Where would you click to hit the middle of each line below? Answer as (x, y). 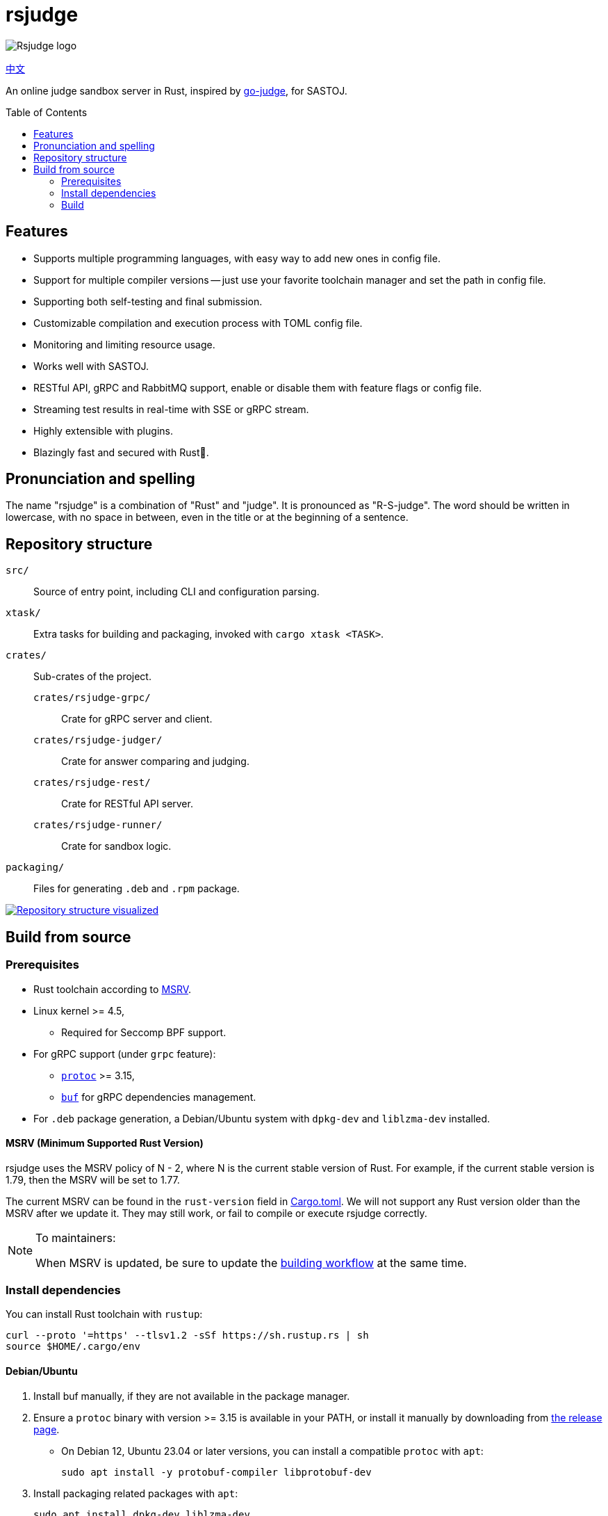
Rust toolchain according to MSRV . (113, 989)
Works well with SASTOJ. (91, 366)
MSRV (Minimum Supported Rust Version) (105, 1143)
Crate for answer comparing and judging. (155, 761)
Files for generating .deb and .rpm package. (137, 889)
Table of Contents (47, 112)
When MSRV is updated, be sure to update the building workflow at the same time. (251, 1263)
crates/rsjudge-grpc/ (92, 698)
